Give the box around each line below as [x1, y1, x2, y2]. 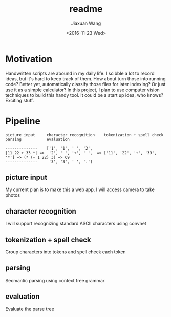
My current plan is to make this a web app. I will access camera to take [5, 186, 155, 193]
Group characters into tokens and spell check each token [5, 249, 126, 255]
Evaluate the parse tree [5, 306, 55, 312]
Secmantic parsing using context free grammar [5, 277, 105, 283]
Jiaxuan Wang [71, 20, 101, 26]
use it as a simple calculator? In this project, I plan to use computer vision [5, 87, 160, 93]
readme [69, 3, 103, 15]
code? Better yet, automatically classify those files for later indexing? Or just [5, 81, 166, 87]
